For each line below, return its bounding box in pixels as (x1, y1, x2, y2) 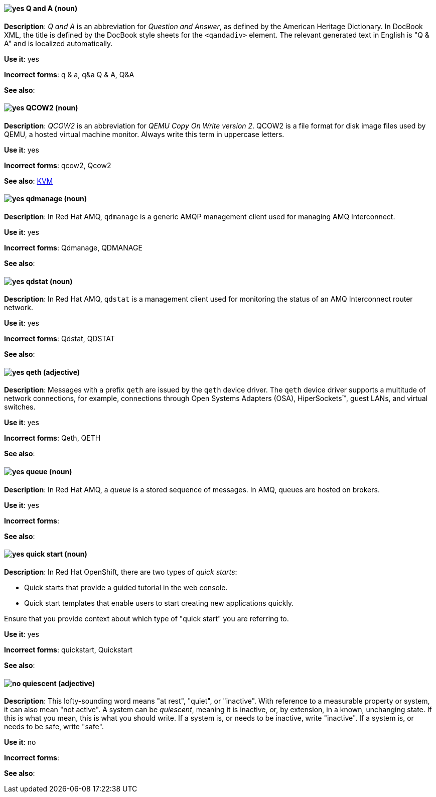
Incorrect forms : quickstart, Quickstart (4, 645, 132, 654)
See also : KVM (4, 176, 53, 185)
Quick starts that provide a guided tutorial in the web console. (24, 583, 228, 592)
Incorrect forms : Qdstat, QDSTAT (4, 334, 115, 343)
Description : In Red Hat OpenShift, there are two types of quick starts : (4, 567, 237, 576)
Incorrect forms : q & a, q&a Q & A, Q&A (4, 70, 134, 79)
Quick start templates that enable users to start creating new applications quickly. (24, 598, 294, 607)
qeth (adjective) (26, 367, 80, 376)
